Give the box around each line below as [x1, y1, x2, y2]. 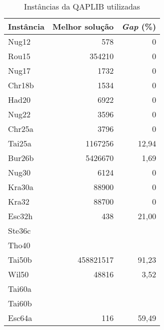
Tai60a [8, 283, 31, 294]
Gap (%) [121, 21, 156, 32]
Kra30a [8, 181, 33, 193]
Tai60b [8, 297, 32, 309]
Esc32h [8, 210, 33, 222]
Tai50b [8, 254, 32, 265]
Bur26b [8, 152, 34, 163]
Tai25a [8, 137, 31, 149]
